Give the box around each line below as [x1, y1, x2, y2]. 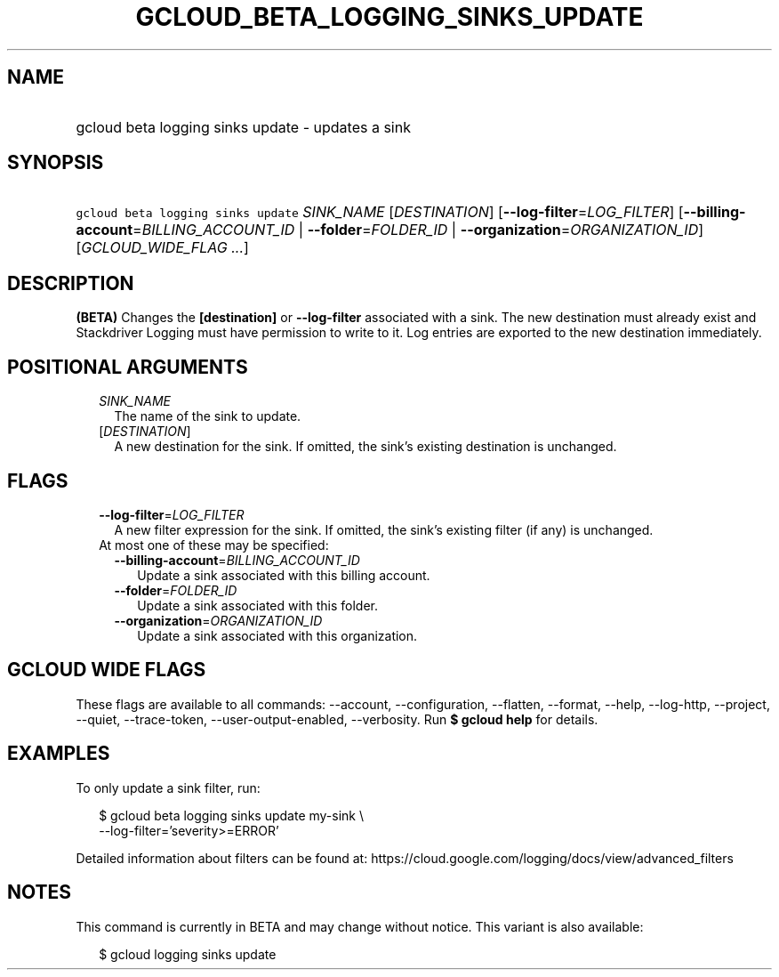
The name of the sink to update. [114, 408, 301, 424]
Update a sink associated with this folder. [137, 597, 378, 613]
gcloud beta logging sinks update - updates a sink [76, 117, 411, 136]
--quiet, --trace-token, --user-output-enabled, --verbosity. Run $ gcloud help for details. [76, 711, 598, 727]
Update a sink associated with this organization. [137, 627, 418, 643]
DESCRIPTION [7, 271, 134, 295]
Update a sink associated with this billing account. [137, 567, 430, 583]
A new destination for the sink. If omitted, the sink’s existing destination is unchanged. [114, 439, 617, 455]
